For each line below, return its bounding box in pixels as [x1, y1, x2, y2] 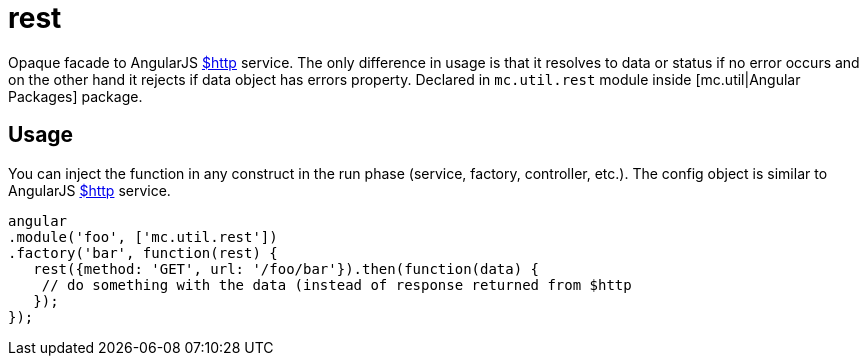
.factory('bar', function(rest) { [8, 244, 278, 261]
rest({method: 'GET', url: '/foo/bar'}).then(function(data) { [33, 260, 540, 277]
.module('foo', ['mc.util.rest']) [8, 228, 278, 245]
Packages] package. [8, 87, 143, 105]
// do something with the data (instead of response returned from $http [41, 276, 632, 293]
